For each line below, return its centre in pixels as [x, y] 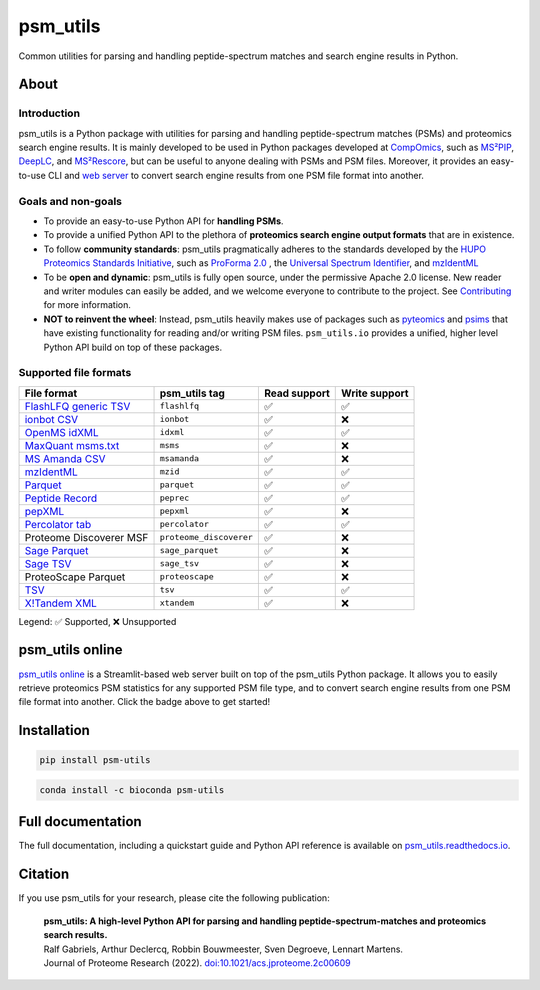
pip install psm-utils [95, 760]
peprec [174, 498]
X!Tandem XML [60, 603]
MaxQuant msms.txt [72, 445]
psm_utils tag [192, 393]
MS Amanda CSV [65, 458]
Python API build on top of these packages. [133, 347]
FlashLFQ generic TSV [77, 406]
